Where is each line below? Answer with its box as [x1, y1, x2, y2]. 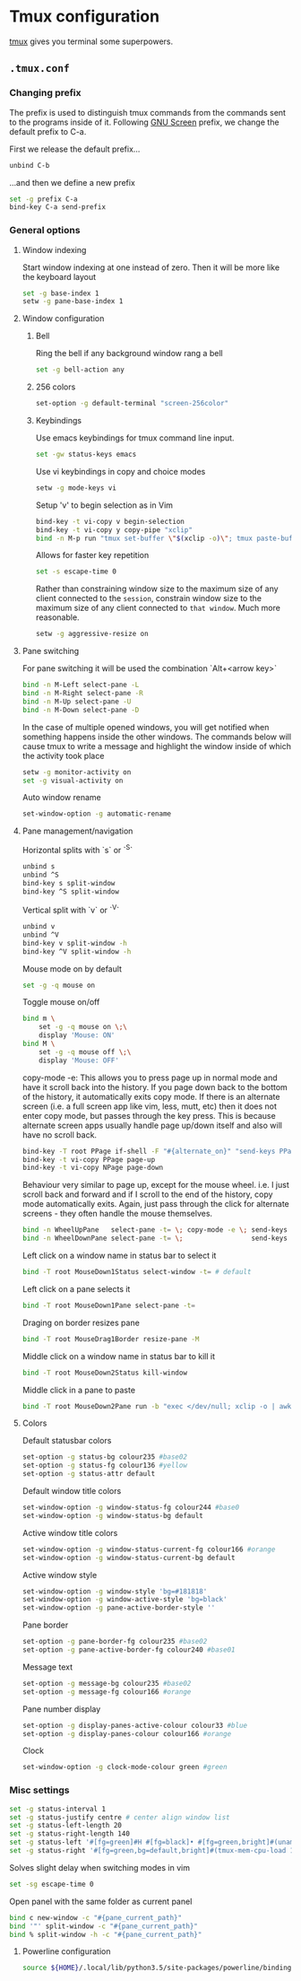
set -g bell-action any [35, 365, 125, 374]
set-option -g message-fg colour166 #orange [21, 1687, 192, 1697]
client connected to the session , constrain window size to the [35, 593, 262, 604]
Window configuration [21, 313, 105, 324]
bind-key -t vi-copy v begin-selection [35, 517, 185, 526]
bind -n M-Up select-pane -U [21, 697, 132, 706]
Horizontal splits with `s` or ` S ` [21, 843, 133, 855]
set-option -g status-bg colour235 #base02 [21, 1453, 188, 1462]
